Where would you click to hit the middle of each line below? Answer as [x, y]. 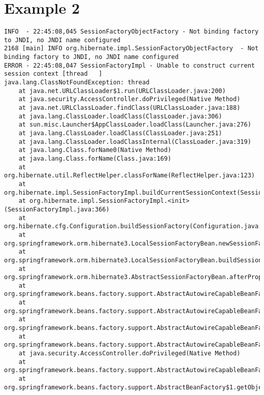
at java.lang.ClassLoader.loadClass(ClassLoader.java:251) [120, 133]
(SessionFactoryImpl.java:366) [57, 209]
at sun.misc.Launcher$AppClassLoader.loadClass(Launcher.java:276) [135, 125]
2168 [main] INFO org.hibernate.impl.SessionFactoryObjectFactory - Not [131, 49]
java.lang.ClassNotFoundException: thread [77, 83]
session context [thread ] [53, 74]
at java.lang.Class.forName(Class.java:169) [95, 158]
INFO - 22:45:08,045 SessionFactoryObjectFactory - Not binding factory [131, 32]
